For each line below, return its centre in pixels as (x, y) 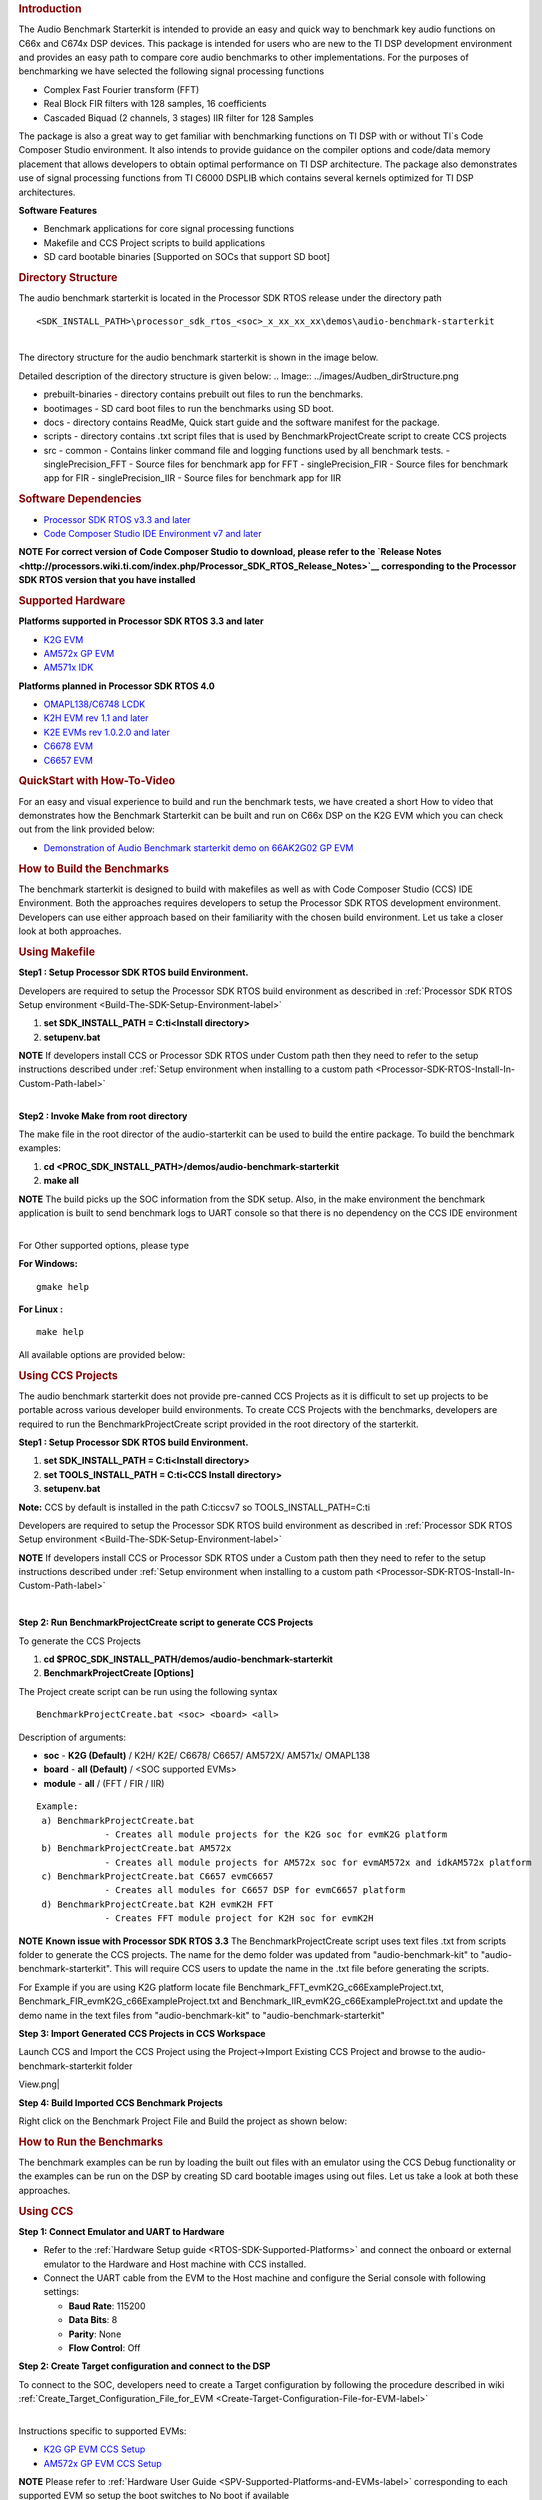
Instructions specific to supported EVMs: (102, 2431)
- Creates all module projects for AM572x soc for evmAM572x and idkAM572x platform (318, 1862)
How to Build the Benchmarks (94, 868)
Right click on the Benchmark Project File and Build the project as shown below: (183, 2121)
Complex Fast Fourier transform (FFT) (121, 89)
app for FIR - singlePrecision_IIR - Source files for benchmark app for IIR (192, 478)
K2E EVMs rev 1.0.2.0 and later (106, 732)
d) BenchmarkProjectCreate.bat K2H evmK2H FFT (157, 1904)
